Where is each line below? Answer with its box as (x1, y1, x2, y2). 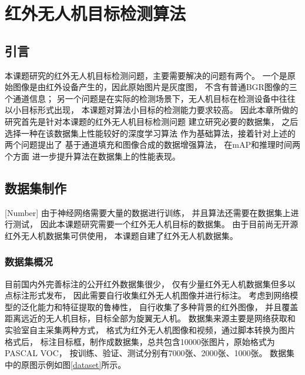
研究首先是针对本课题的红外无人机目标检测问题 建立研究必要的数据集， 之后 (5, 115, 299, 127)
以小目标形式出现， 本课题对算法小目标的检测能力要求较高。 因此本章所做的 (5, 104, 299, 116)
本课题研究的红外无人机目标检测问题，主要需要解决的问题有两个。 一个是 (5, 69, 287, 81)
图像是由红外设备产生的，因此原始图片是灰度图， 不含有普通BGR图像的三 (12, 81, 297, 93)
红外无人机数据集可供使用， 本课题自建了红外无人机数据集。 (5, 229, 238, 241)
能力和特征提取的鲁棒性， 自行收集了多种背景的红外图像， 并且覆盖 (37, 300, 299, 313)
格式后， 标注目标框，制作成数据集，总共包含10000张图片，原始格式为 (5, 335, 275, 347)
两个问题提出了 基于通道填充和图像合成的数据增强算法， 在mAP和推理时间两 (5, 138, 301, 151)
